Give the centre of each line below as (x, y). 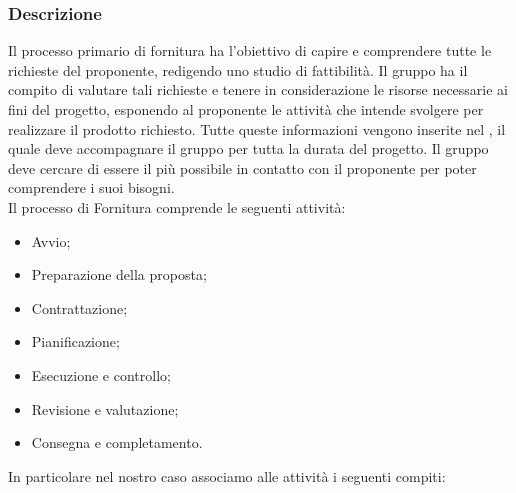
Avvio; (51, 240)
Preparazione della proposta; (119, 274)
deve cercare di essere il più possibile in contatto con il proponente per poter (242, 167)
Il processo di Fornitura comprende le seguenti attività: (177, 206)
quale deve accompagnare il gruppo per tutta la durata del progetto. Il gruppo (248, 148)
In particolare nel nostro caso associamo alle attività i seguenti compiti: (227, 475)
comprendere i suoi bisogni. (91, 187)
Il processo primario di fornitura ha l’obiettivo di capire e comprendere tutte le (250, 50)
